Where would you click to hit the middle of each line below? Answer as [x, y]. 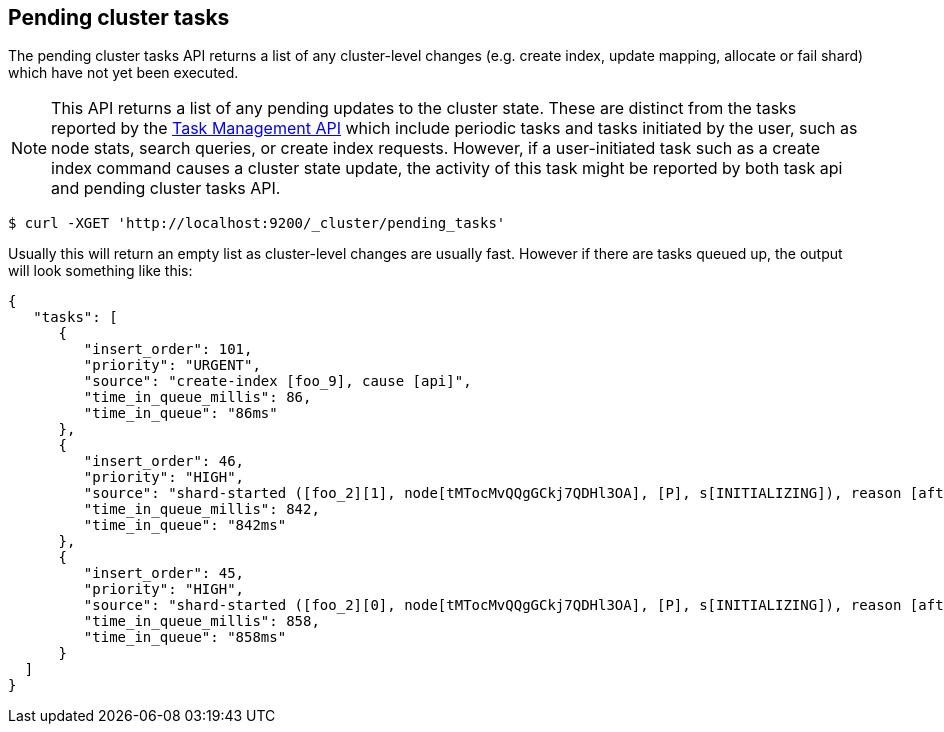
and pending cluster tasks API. [166, 188]
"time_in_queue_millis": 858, [201, 621]
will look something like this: [100, 271]
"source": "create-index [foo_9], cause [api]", [277, 381]
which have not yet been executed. [123, 73]
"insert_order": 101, [168, 349]
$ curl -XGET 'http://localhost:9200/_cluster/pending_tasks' [257, 223]
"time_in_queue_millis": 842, [201, 509]
